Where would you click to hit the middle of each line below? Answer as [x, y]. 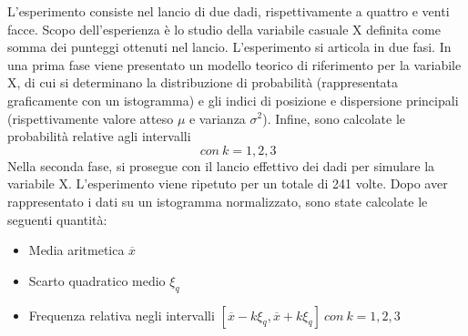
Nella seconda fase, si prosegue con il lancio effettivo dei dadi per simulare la [221, 165]
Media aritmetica [76, 250]
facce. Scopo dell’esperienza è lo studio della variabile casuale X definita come [224, 29]
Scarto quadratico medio [97, 280]
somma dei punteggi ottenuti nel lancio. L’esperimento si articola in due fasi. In [229, 47]
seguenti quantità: [57, 219]
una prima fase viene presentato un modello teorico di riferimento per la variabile [234, 64]
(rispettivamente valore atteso [91, 118]
